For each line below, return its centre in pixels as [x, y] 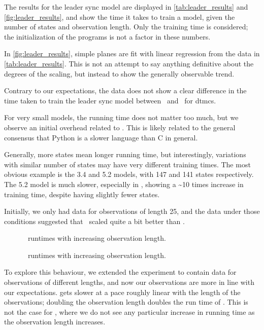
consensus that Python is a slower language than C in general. [101, 137]
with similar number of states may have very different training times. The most [127, 164]
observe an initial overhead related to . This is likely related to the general [120, 127]
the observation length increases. [55, 322]
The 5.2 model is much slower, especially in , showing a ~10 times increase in [124, 184]
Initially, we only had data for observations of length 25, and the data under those [132, 211]
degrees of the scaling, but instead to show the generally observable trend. [119, 73]
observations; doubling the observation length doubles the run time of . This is [126, 302]
